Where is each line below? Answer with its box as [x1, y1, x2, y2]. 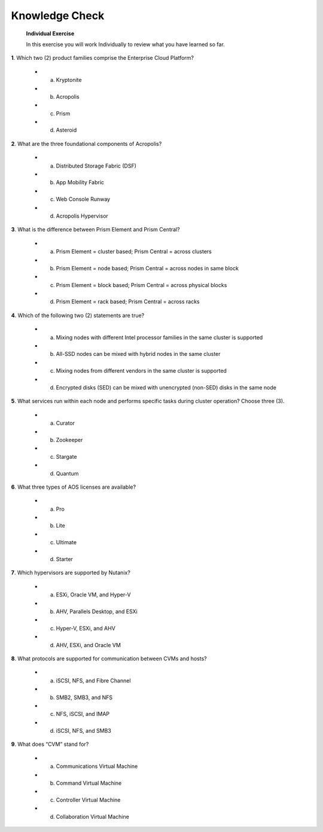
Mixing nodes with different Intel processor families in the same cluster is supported [56, 334, 263, 341]
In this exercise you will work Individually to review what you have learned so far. [26, 41, 226, 48]
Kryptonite [56, 77, 82, 84]
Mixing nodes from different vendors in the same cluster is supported [56, 367, 227, 374]
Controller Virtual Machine [56, 796, 121, 803]
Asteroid [56, 126, 77, 134]
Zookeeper [56, 436, 83, 443]
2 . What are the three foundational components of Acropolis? [11, 140, 162, 147]
